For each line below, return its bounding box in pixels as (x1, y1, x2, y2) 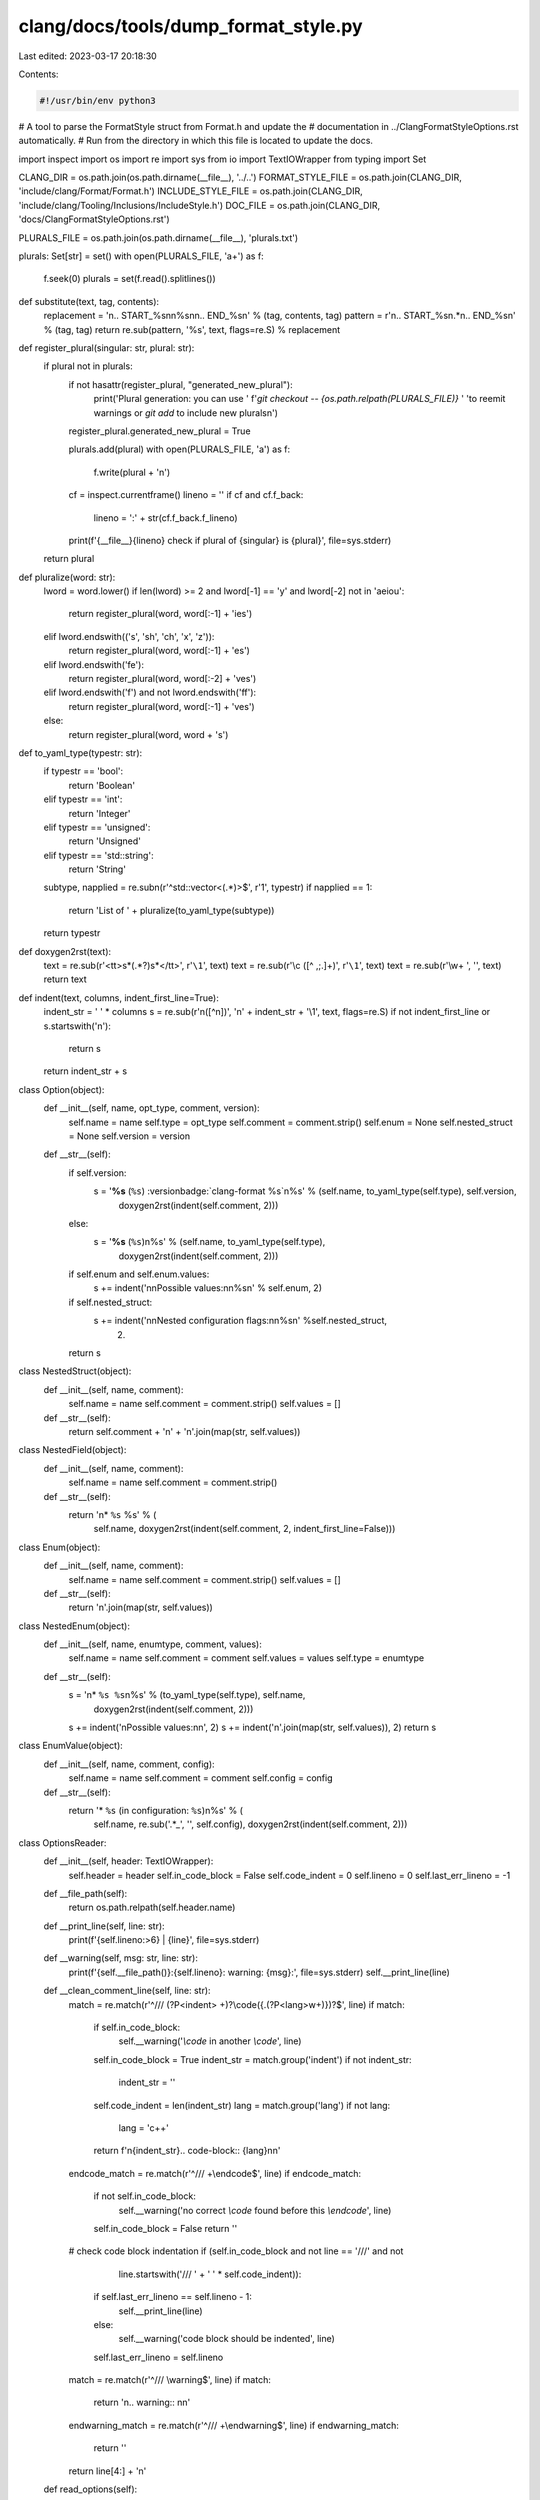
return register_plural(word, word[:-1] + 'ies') (68, 608, 253, 620)
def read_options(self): (43, 2483, 138, 2495)
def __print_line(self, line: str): (43, 1920, 165, 1932)
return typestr (43, 927, 101, 939)
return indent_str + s (43, 1065, 128, 1077)
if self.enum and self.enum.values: (68, 1268, 210, 1280)
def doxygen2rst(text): (18, 945, 112, 957)
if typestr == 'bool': (43, 765, 124, 777)
